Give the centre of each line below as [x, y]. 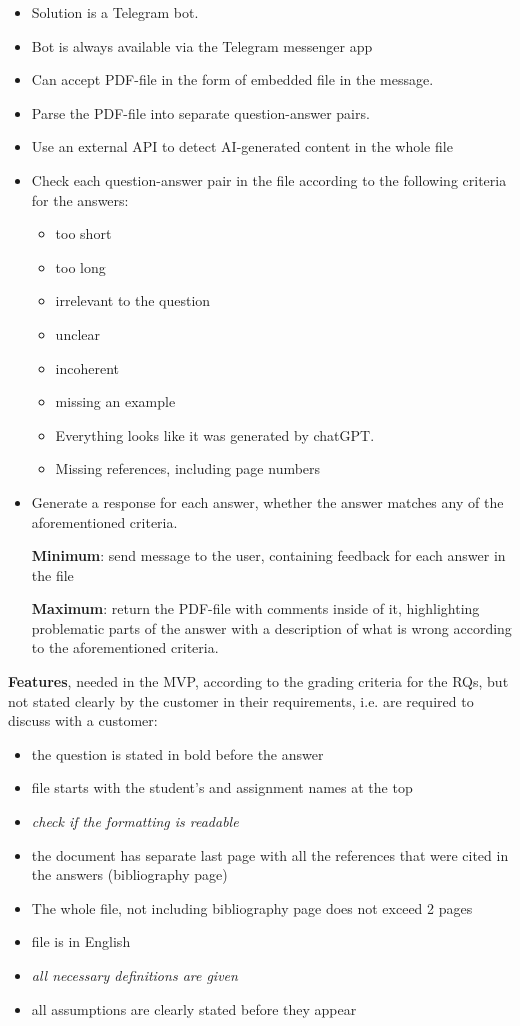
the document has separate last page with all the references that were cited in [270, 854]
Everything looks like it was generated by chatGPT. [215, 434]
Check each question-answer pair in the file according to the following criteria [269, 179]
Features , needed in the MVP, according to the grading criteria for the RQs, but [258, 681]
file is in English [81, 941]
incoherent [87, 367]
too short [83, 233]
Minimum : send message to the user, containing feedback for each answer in [268, 555]
